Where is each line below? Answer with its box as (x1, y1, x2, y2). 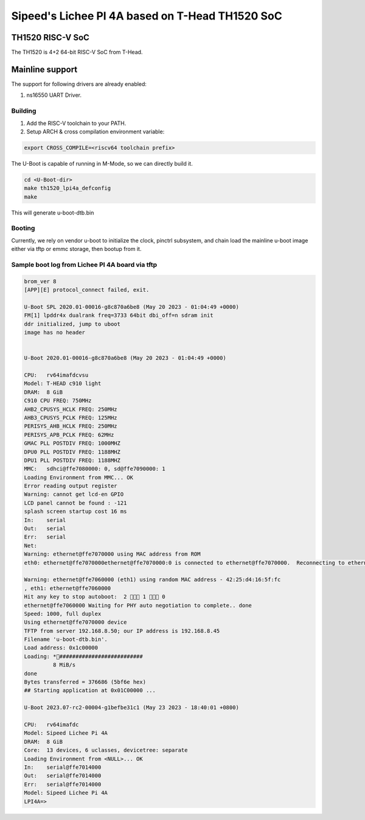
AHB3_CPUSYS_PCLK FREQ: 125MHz (24, 414, 118, 421)
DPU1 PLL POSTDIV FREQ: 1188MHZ (24, 457, 121, 464)
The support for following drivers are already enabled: (11, 80, 147, 88)
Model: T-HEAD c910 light (24, 380, 102, 387)
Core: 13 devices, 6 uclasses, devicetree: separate (24, 747, 188, 754)
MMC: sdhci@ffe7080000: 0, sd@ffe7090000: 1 (24, 465, 165, 472)
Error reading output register (24, 482, 118, 490)
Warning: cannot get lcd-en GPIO (24, 491, 124, 498)
